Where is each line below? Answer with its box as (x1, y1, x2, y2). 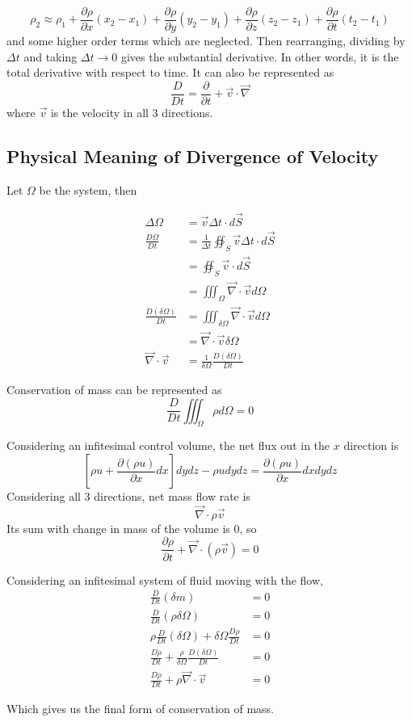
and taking (23, 48, 78, 65)
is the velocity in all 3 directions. (50, 103, 213, 120)
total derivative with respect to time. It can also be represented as (6, 64, 334, 81)
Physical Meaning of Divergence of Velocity (6, 143, 379, 168)
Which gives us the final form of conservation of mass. (6, 700, 275, 717)
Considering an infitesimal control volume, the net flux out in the (6, 437, 330, 454)
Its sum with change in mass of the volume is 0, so (6, 519, 257, 536)
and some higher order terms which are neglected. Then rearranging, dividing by (6, 32, 406, 49)
